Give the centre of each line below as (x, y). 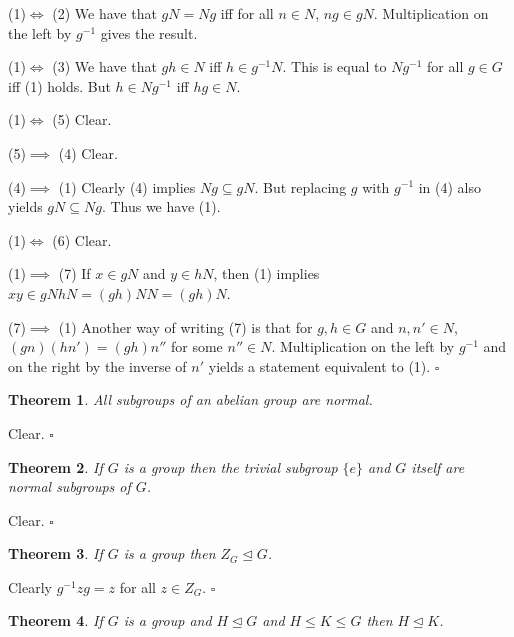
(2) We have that (104, 13)
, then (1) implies (266, 273)
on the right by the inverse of (97, 365)
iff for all (247, 13)
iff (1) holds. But (59, 85)
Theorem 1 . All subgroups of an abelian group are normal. (190, 399)
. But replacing (300, 186)
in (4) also (450, 186)
